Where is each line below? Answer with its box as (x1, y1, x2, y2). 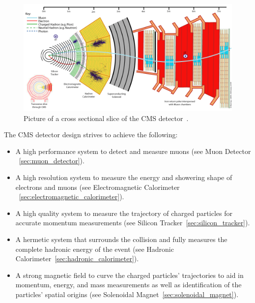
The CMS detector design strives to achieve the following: (4, 129, 178, 140)
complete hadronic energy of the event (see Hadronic (15, 243, 174, 254)
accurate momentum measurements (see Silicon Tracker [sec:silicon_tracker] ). (15, 217, 250, 228)
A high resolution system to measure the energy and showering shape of (15, 172, 232, 182)
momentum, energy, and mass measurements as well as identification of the (15, 279, 242, 290)
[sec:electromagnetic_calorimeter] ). (19, 191, 124, 202)
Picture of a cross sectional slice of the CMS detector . (24, 113, 189, 123)
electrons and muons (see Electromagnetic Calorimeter (15, 182, 180, 192)
